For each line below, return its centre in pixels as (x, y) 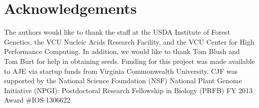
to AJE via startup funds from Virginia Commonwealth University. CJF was (121, 71)
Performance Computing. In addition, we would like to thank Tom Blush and (122, 51)
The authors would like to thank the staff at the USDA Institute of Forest (117, 32)
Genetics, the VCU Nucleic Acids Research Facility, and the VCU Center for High (129, 41)
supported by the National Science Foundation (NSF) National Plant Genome (123, 81)
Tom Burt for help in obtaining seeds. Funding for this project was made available (129, 61)
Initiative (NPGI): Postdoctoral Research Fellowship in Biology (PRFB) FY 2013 (128, 90)
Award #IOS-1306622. (38, 100)
